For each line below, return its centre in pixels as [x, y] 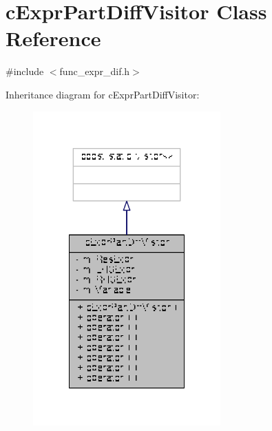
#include [25, 71]
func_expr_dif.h [95, 71]
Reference [53, 38]
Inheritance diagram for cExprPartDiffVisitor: [103, 94]
